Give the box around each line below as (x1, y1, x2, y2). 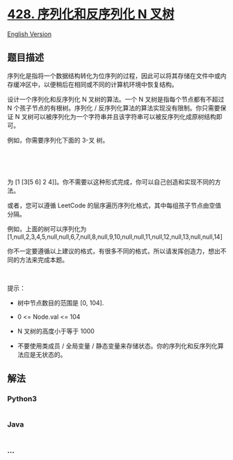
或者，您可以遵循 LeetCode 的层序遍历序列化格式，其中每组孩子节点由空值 (7, 201, 222, 209)
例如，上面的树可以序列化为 (7, 224, 87, 233)
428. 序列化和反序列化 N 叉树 (7, 6, 175, 22)
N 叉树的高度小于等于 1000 (17, 326, 95, 335)
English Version (7, 29, 52, 38)
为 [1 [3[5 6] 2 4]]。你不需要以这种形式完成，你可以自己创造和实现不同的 (7, 177, 216, 186)
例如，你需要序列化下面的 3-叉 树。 (7, 136, 109, 144)
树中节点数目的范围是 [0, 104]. (17, 299, 104, 307)
